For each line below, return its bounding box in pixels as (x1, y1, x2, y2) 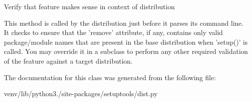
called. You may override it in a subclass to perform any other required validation (4, 46, 248, 56)
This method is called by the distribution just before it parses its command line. (4, 17, 244, 28)
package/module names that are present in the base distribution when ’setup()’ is (4, 36, 248, 47)
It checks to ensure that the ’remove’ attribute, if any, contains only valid (4, 27, 223, 37)
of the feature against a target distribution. (4, 55, 133, 66)
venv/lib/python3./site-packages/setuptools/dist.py (4, 88, 158, 99)
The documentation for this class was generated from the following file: (4, 72, 216, 82)
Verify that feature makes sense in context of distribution (4, 1, 175, 11)
